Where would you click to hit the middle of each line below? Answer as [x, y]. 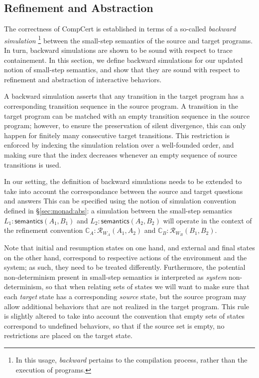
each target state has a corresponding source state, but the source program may [125, 296]
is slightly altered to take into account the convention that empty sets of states [125, 316]
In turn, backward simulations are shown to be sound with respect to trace [118, 50]
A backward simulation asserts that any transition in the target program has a [124, 96]
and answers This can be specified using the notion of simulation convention [120, 201]
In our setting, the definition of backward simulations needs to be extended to [123, 181]
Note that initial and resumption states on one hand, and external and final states [129, 247]
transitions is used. [33, 164]
